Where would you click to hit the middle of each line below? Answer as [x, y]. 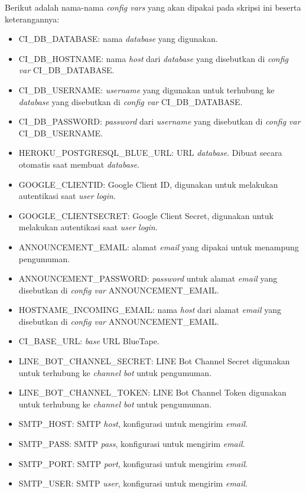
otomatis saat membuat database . [79, 164]
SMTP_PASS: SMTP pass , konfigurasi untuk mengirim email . [132, 444]
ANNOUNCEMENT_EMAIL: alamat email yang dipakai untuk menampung [159, 246]
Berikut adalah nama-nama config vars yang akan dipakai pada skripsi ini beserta [153, 7]
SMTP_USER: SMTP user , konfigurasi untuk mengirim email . [133, 483]
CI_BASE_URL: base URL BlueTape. [89, 341]
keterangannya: [32, 19]
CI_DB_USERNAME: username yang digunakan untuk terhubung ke [147, 89]
